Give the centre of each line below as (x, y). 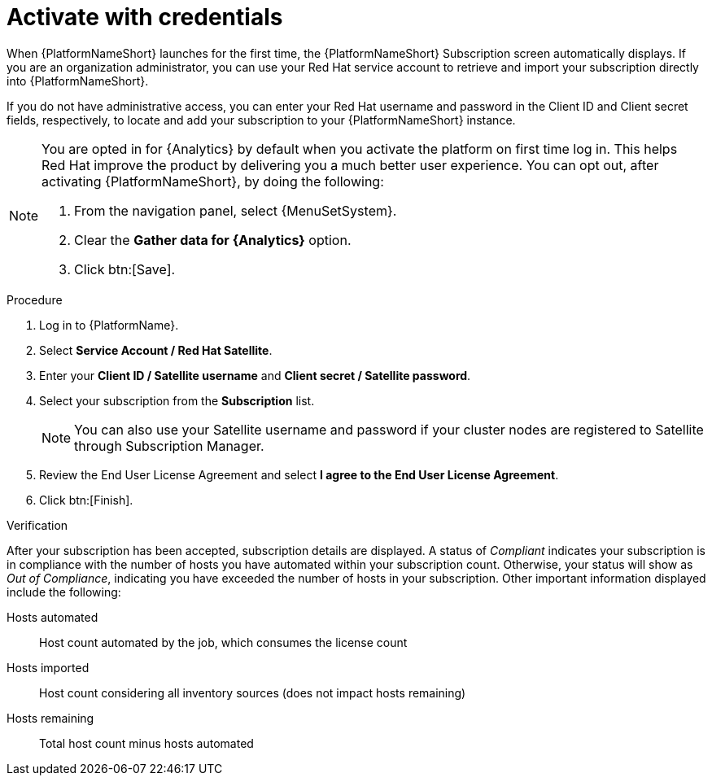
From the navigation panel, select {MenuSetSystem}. (236, 210)
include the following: (64, 592)
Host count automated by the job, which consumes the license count (223, 642)
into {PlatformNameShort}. (78, 81)
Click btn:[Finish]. (86, 500)
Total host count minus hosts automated (146, 743)
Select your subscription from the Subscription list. (177, 400)
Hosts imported (48, 667)
